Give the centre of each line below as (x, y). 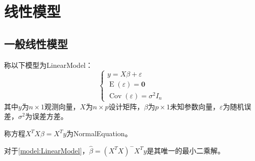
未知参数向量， (195, 106)
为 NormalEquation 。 (99, 133)
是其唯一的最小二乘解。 (186, 150)
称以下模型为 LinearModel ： (49, 65)
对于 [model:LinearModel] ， (47, 150)
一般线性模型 (36, 43)
